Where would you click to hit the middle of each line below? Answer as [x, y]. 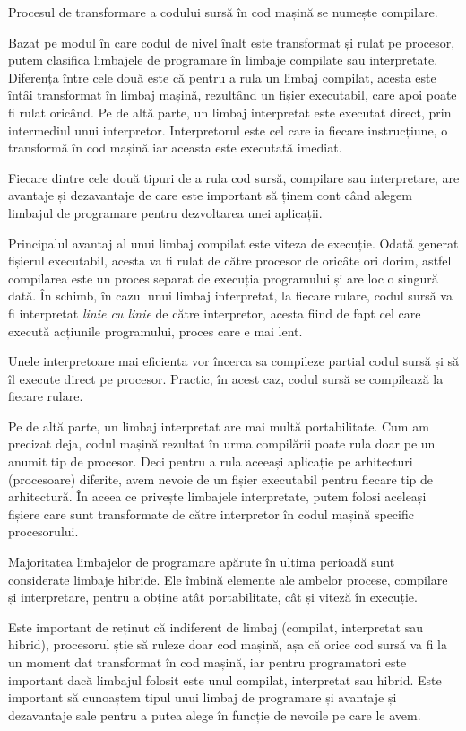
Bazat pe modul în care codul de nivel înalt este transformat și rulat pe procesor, [232, 42]
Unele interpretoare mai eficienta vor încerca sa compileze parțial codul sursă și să [234, 361]
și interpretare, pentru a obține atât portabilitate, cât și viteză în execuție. [213, 597]
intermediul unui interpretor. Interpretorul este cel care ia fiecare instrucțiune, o [228, 130]
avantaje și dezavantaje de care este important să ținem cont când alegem [210, 195]
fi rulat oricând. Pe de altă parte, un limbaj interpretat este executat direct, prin [230, 112]
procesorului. [43, 531]
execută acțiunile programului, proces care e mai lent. [155, 331]
